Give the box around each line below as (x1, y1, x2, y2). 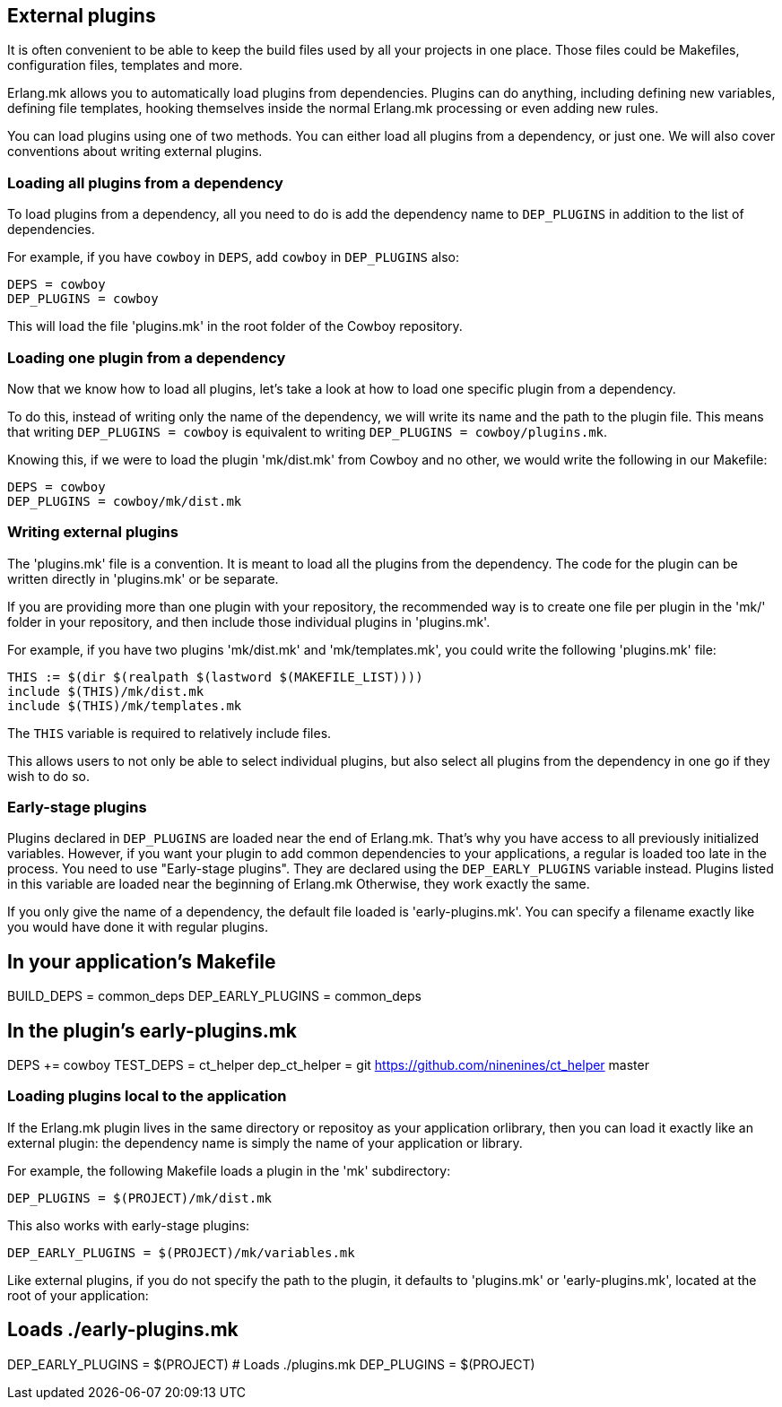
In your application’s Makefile (7, 950, 276, 973)
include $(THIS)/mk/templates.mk (7, 698, 242, 713)
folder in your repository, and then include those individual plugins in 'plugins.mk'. (7, 613, 491, 630)
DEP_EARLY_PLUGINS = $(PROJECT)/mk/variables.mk (7, 1245, 355, 1260)
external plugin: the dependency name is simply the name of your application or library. (7, 1134, 523, 1151)
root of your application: (7, 1287, 149, 1303)
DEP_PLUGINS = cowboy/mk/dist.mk (7, 493, 242, 508)
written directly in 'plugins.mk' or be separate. (7, 570, 279, 586)
